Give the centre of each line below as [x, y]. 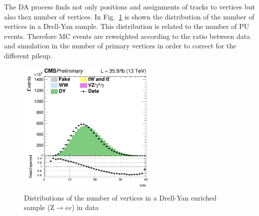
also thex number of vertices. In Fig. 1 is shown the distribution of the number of [129, 16]
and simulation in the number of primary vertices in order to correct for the [120, 46]
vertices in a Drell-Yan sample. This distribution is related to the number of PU [127, 26]
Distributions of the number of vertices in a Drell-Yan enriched [120, 197]
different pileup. [28, 55]
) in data [85, 207]
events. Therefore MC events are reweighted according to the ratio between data [127, 36]
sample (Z [39, 207]
